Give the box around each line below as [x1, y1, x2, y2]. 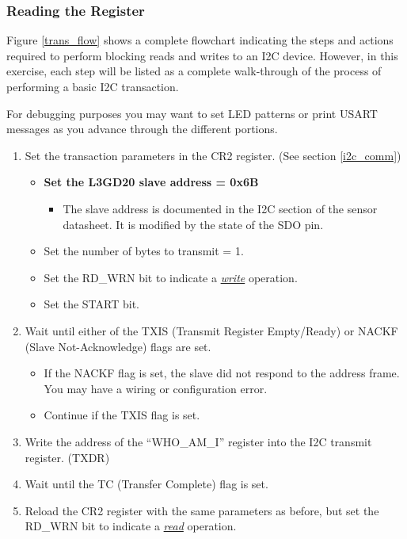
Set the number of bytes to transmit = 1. [44, 243, 244, 259]
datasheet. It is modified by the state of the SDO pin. [63, 216, 324, 232]
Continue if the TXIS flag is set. [44, 407, 200, 423]
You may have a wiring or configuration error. [44, 380, 268, 396]
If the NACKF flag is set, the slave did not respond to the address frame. [44, 365, 400, 381]
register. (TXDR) [25, 449, 110, 465]
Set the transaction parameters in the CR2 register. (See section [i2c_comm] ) [25, 147, 401, 163]
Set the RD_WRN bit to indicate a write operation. [44, 269, 298, 285]
